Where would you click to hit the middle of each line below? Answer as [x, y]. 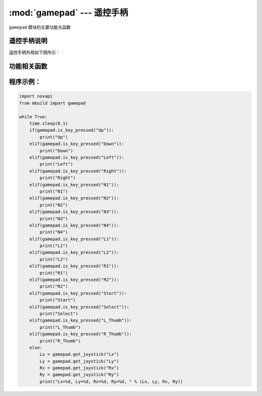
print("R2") [54, 287]
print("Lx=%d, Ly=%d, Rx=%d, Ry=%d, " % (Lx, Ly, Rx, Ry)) [111, 381]
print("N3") [54, 219]
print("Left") [56, 164]
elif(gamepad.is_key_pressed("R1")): [74, 266]
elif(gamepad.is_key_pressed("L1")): [74, 239]
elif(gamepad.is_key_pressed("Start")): [78, 293]
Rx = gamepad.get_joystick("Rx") [79, 368]
